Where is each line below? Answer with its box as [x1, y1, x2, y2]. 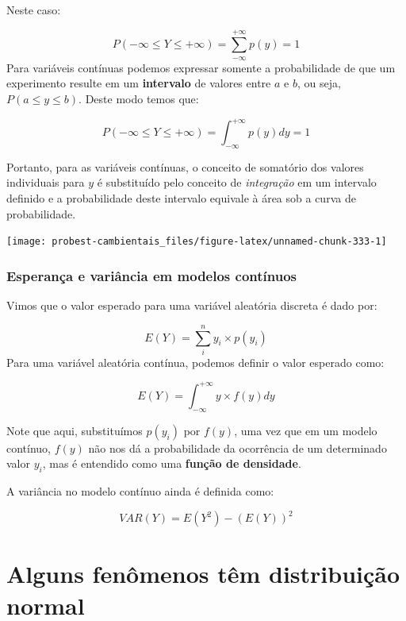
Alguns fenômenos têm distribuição [6, 557, 400, 590]
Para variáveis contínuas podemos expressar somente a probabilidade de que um [6, 59, 396, 75]
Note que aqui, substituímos [6, 422, 143, 438]
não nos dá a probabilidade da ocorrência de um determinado [88, 439, 387, 456]
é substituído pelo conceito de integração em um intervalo [97, 174, 377, 191]
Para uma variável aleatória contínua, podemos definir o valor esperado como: [6, 353, 385, 370]
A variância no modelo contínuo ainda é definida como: [6, 483, 274, 499]
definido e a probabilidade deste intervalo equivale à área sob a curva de [6, 190, 356, 206]
